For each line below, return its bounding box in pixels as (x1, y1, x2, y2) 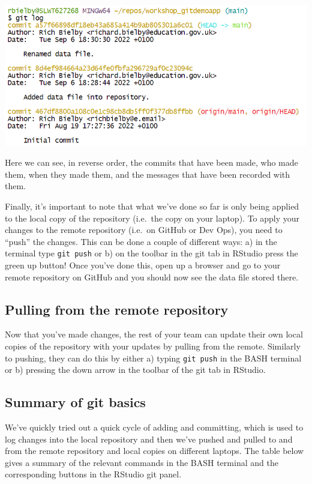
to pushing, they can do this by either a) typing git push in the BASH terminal (5, 351, 302, 364)
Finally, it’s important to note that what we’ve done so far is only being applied (5, 200, 299, 213)
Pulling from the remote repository (5, 300, 229, 318)
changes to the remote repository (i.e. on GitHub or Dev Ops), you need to (5, 223, 283, 236)
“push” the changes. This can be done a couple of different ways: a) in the (5, 235, 277, 247)
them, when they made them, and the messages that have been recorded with (5, 168, 290, 180)
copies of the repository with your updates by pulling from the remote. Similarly (5, 340, 301, 352)
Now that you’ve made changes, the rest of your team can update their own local (5, 328, 303, 340)
